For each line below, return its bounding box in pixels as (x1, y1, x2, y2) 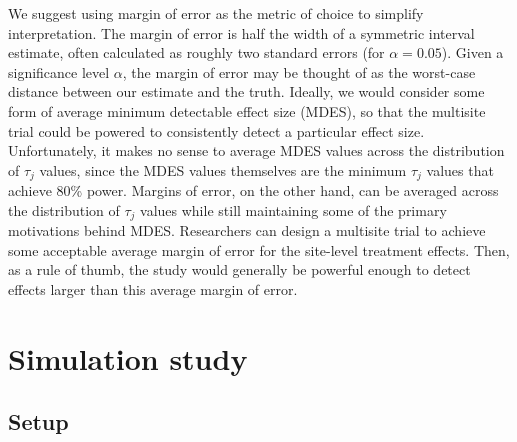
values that (426, 159, 494, 180)
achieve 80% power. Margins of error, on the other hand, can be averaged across (8, 180, 499, 201)
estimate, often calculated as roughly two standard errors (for (8, 42, 385, 63)
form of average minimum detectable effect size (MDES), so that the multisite (8, 100, 486, 121)
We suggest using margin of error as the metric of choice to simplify (8, 3, 424, 23)
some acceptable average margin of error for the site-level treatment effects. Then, (8, 239, 510, 260)
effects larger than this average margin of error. (8, 279, 298, 300)
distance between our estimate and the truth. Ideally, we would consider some (8, 81, 485, 102)
